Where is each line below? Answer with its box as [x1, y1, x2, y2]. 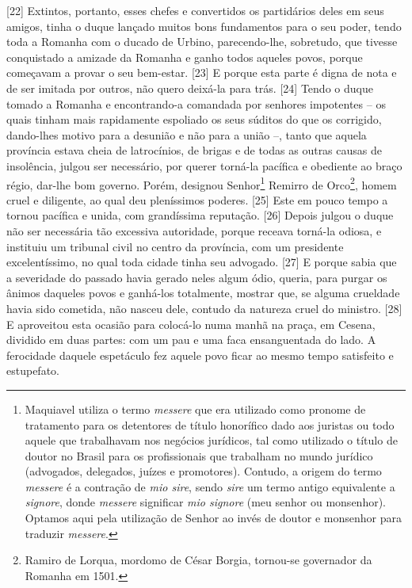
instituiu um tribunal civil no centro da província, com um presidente [6, 238, 344, 254]
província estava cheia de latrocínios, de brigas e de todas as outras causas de [6, 142, 382, 158]
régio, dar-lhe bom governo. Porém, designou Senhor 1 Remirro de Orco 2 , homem [6, 174, 397, 193]
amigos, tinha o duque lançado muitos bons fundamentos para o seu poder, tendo [6, 17, 402, 34]
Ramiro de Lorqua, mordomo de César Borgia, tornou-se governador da [25, 552, 372, 568]
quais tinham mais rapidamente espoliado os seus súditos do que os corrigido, [6, 111, 382, 128]
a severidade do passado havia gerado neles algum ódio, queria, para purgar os [6, 269, 387, 285]
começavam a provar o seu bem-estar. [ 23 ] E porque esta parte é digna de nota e [6, 64, 397, 81]
